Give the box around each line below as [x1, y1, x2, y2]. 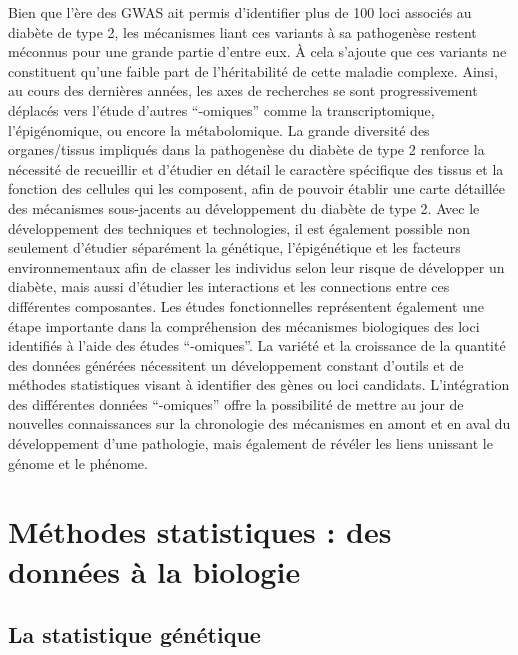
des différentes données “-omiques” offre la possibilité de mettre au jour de [8, 393, 464, 414]
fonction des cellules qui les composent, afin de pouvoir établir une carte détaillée [8, 178, 506, 199]
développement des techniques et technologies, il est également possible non [8, 217, 471, 238]
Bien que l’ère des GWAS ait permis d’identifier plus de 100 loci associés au [8, 2, 472, 22]
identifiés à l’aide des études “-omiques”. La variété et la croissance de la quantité [8, 335, 506, 356]
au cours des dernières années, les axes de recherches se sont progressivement [8, 80, 478, 101]
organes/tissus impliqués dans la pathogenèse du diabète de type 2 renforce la [8, 139, 485, 160]
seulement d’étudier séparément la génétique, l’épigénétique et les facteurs [8, 237, 461, 258]
